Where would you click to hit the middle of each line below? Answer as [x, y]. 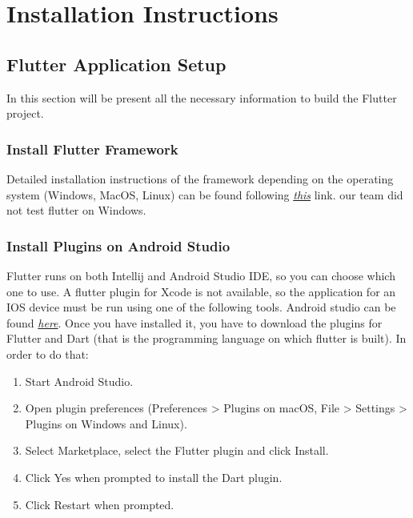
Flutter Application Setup [116, 64]
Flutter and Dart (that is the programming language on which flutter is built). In [206, 338]
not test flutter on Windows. [76, 210]
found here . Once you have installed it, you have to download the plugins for [194, 322]
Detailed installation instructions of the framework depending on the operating [200, 178]
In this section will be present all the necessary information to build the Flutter [202, 97]
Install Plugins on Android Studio [118, 245]
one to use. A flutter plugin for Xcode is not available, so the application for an [201, 291]
